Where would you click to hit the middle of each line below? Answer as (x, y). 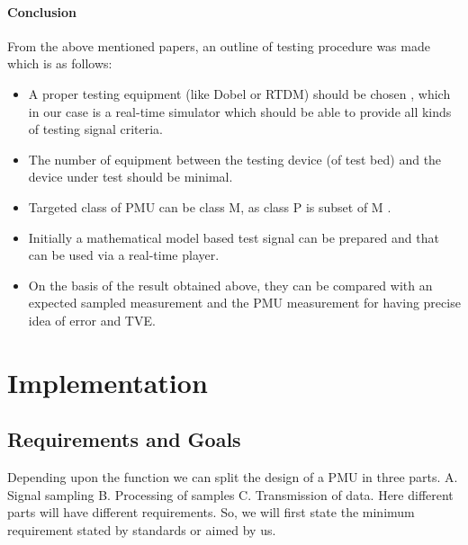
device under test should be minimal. (130, 177)
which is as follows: (60, 63)
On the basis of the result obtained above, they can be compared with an (230, 285)
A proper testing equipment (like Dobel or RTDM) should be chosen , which (239, 93)
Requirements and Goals (124, 439)
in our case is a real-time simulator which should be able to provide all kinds (240, 111)
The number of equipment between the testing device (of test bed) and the (235, 159)
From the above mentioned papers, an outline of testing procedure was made (219, 45)
